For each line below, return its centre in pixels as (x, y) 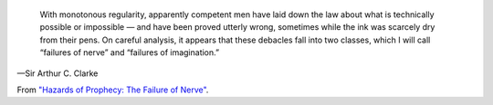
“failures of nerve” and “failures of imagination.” (129, 52)
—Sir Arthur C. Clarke (58, 73)
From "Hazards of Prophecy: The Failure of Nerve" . (113, 90)
